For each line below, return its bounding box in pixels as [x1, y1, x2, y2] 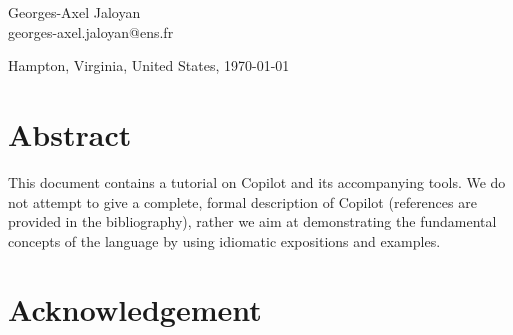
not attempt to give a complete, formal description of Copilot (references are [8, 191, 477, 212]
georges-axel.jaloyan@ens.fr [8, 21, 174, 42]
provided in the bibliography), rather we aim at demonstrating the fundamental [8, 211, 497, 232]
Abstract [8, 113, 132, 154]
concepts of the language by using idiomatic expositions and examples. [8, 230, 441, 251]
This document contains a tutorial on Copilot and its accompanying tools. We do [8, 171, 506, 192]
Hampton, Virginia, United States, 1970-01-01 [8, 55, 290, 76]
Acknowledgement [8, 289, 262, 330]
